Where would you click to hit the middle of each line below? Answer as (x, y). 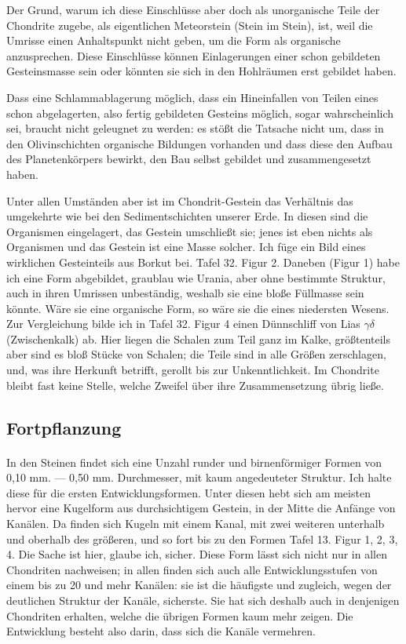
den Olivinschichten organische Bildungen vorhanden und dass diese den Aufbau (199, 143)
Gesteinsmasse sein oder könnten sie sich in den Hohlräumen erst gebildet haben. (201, 71)
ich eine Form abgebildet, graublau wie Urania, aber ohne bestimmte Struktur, (196, 277)
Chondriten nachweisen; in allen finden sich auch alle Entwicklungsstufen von (192, 569)
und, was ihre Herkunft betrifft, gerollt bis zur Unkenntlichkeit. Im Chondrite (193, 370)
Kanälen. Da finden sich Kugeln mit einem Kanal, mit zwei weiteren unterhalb (196, 523)
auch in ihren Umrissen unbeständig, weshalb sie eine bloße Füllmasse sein (185, 293)
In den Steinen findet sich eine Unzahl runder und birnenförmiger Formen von (194, 462)
